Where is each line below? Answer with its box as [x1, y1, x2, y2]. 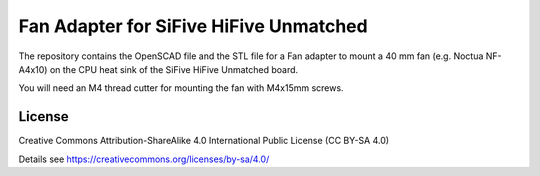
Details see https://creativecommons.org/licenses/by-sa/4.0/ [18, 153, 270, 165]
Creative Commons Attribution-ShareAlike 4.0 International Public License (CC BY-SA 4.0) [18, 135, 390, 147]
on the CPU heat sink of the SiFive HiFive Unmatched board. [49, 63, 299, 75]
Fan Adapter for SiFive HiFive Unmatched [18, 15, 369, 37]
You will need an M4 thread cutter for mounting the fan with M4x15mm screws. [18, 82, 344, 94]
